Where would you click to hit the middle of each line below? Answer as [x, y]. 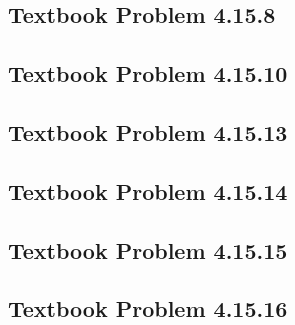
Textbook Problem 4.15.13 [148, 131]
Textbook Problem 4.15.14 [148, 190]
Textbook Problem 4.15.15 [148, 249]
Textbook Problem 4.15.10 [148, 73]
